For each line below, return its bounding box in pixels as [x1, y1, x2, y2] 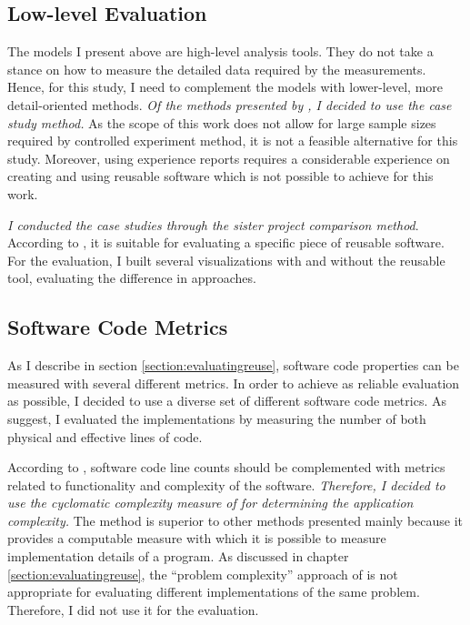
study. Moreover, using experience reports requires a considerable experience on [7, 148, 450, 167]
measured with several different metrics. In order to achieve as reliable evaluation [7, 373, 460, 392]
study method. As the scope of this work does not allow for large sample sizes [7, 113, 436, 132]
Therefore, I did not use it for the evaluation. [7, 600, 259, 619]
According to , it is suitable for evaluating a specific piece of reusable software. [7, 233, 445, 252]
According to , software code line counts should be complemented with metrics [7, 458, 445, 477]
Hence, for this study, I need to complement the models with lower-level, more [7, 77, 444, 96]
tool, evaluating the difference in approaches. [7, 268, 256, 287]
